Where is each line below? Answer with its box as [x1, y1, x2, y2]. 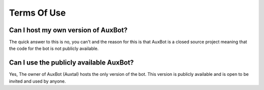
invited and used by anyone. [9, 78, 66, 84]
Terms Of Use [9, 7, 66, 18]
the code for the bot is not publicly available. [9, 45, 99, 51]
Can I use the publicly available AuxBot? [9, 59, 134, 67]
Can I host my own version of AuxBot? [9, 26, 128, 34]
